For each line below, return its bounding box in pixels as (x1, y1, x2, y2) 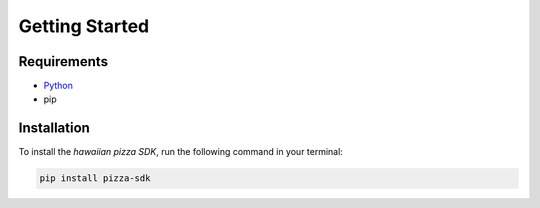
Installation (18, 120, 90, 137)
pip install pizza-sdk (39, 173, 151, 184)
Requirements (18, 53, 109, 70)
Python (43, 80, 74, 92)
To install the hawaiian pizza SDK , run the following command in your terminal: (18, 146, 344, 158)
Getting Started (18, 15, 150, 37)
